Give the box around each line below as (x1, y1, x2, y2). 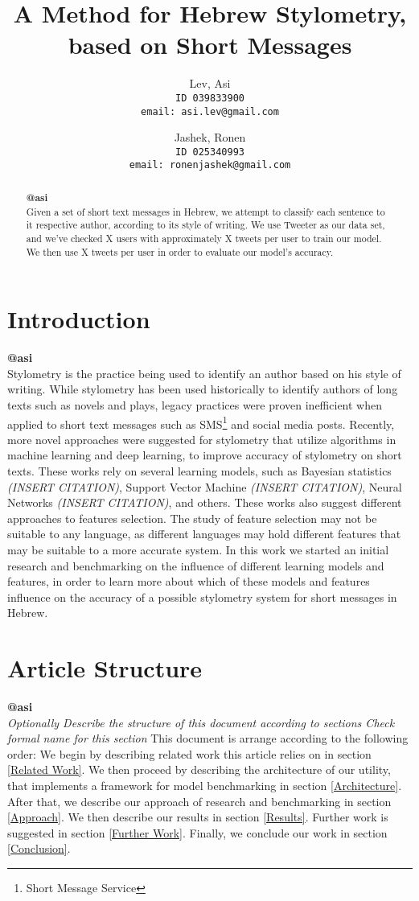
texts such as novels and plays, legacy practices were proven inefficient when (7, 396, 383, 413)
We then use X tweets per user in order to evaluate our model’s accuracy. (26, 245, 334, 258)
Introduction (7, 302, 150, 335)
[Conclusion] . (7, 840, 71, 857)
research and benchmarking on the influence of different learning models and (7, 557, 384, 574)
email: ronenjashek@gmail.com (129, 159, 291, 171)
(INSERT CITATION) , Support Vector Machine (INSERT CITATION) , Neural (7, 478, 402, 495)
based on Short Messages (68, 28, 352, 61)
